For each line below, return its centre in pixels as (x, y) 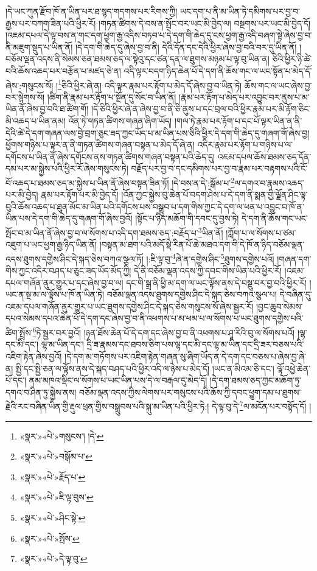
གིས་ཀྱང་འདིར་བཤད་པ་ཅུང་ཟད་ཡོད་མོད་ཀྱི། (68, 271)
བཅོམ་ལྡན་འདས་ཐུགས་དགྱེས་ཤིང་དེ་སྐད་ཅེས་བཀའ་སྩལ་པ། (192, 294)
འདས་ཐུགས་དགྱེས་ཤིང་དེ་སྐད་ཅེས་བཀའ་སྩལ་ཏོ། (75, 258)
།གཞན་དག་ (294, 258)
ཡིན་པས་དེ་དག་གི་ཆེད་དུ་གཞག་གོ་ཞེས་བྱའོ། (69, 218)
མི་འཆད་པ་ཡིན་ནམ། (36, 121)
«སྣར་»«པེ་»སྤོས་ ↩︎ (50, 538)
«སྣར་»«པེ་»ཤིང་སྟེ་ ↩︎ (53, 517)
